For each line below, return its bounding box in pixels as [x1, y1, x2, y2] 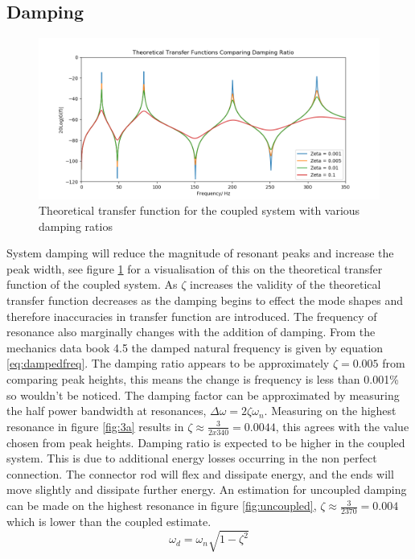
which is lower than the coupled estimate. [6, 512, 212, 529]
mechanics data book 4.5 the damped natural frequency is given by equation [6, 339, 384, 356]
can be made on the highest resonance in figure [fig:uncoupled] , [6, 497, 317, 514]
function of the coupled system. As [6, 276, 178, 293]
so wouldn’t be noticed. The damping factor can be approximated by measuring [6, 386, 400, 403]
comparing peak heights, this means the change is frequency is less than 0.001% [6, 371, 399, 388]
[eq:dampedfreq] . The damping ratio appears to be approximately [6, 355, 330, 372]
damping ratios [39, 217, 113, 234]
